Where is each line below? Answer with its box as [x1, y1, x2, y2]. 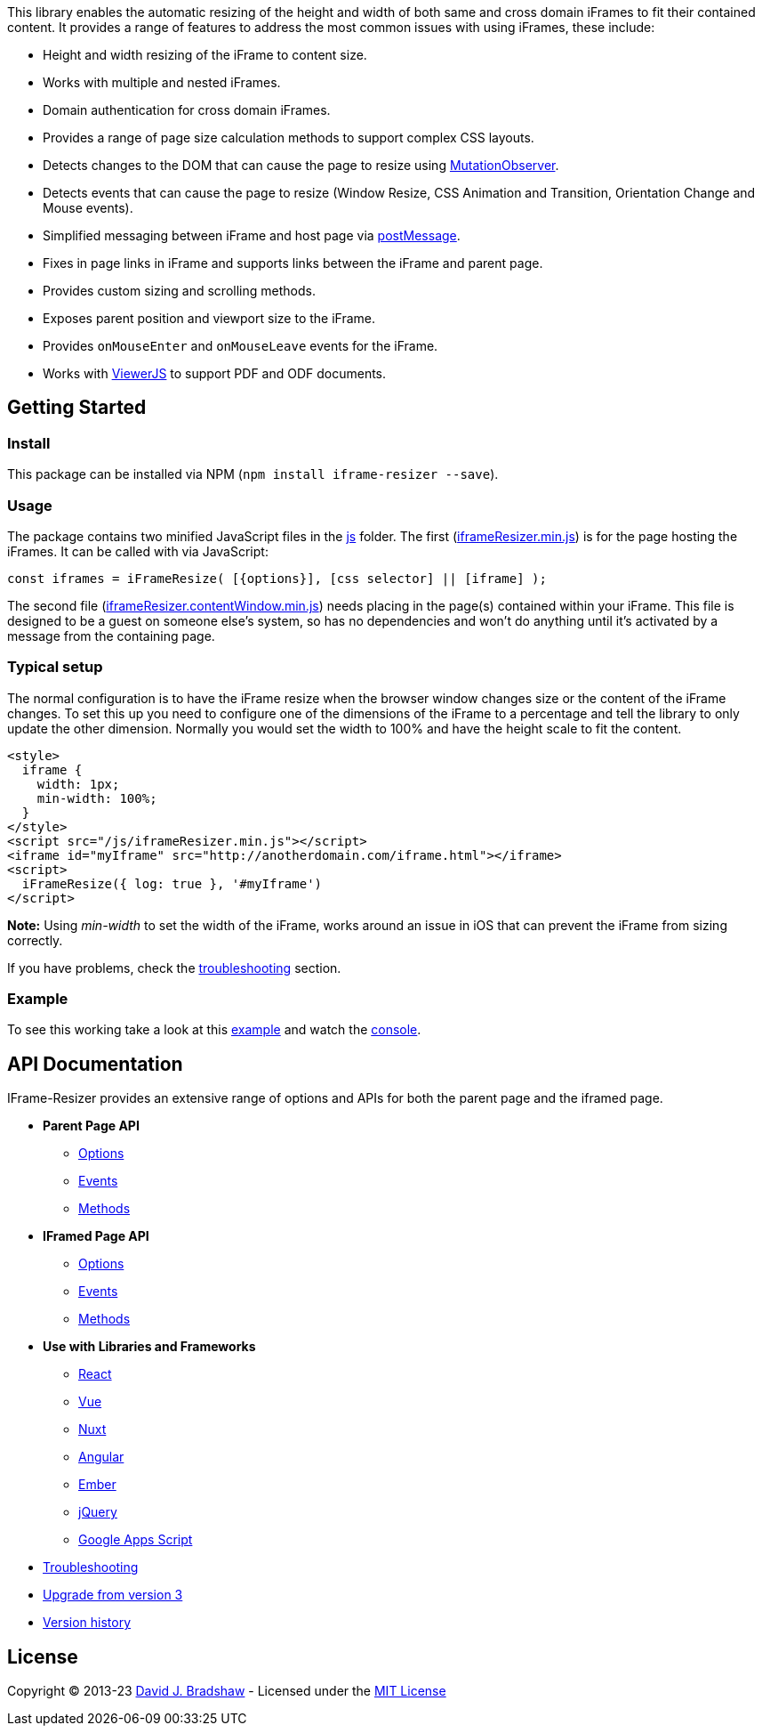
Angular [78, 1449, 124, 1465]
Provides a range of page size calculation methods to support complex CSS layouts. [43, 130, 534, 145]
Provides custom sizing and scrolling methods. [43, 283, 316, 298]
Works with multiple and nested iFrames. [43, 75, 281, 90]
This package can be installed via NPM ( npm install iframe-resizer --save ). [7, 466, 499, 482]
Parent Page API [43, 1118, 140, 1134]
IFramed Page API [43, 1228, 149, 1244]
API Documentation [7, 1052, 183, 1075]
